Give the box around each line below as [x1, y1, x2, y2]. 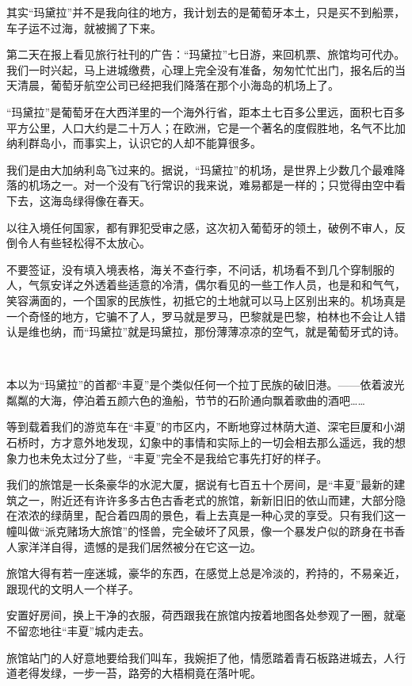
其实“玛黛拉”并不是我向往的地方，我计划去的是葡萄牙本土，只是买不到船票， [6, 4, 406, 20]
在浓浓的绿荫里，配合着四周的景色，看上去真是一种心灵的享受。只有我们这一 [6, 507, 406, 524]
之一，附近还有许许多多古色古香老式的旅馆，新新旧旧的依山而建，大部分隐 [17, 491, 406, 508]
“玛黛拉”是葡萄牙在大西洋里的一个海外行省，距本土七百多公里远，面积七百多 [6, 103, 406, 120]
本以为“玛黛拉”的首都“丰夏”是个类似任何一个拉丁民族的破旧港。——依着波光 [6, 376, 405, 393]
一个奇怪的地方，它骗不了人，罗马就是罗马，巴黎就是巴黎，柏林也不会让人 [6, 307, 395, 324]
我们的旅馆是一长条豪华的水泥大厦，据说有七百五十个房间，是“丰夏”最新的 [6, 476, 395, 493]
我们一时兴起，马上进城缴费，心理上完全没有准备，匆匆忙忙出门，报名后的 [6, 61, 395, 78]
